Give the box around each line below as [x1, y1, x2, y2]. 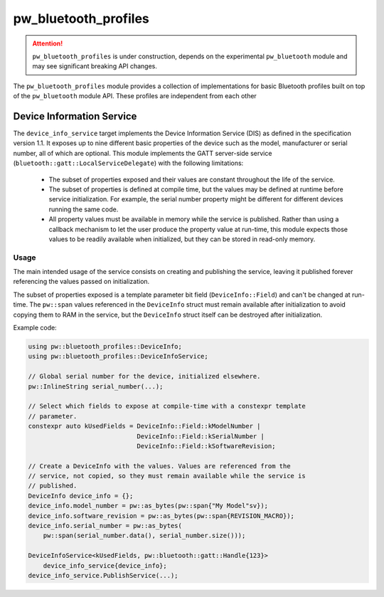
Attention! [32, 39, 63, 48]
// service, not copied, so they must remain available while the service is [28, 472, 306, 480]
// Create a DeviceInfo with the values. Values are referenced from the [28, 462, 291, 470]
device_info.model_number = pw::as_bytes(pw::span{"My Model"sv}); [28, 502, 269, 510]
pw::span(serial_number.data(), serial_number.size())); [43, 532, 246, 540]
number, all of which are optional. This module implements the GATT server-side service [13, 149, 272, 157]
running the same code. [48, 205, 119, 213]
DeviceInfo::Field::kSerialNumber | [137, 432, 265, 440]
